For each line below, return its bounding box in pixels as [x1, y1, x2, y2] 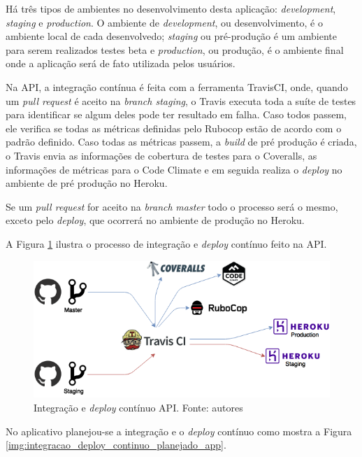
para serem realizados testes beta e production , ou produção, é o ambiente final [6, 42, 344, 57]
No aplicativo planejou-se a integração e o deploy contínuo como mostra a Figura [6, 423, 352, 438]
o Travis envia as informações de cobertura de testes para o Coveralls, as [6, 148, 317, 162]
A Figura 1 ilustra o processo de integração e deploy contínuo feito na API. [6, 236, 327, 251]
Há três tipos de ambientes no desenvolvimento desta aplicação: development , [6, 1, 336, 15]
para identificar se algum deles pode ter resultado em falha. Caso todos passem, [6, 107, 347, 122]
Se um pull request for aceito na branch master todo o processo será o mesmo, [6, 199, 338, 213]
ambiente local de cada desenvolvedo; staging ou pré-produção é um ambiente [6, 29, 337, 43]
